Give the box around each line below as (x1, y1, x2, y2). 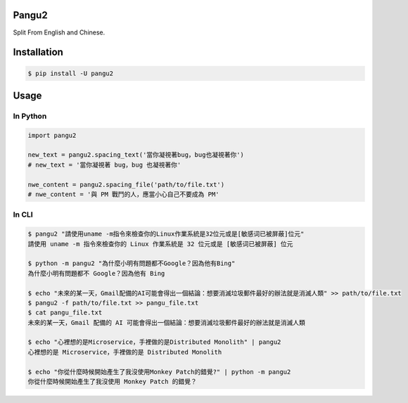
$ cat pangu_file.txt (27, 309, 103, 316)
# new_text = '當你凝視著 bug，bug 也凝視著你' (27, 160, 181, 169)
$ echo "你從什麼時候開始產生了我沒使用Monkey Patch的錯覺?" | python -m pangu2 (27, 368, 291, 376)
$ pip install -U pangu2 (27, 69, 114, 77)
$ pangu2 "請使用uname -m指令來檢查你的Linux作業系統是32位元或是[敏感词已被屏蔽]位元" (27, 230, 305, 238)
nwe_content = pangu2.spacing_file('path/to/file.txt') (27, 180, 225, 188)
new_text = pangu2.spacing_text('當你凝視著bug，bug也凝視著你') (27, 151, 244, 159)
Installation (13, 46, 63, 58)
